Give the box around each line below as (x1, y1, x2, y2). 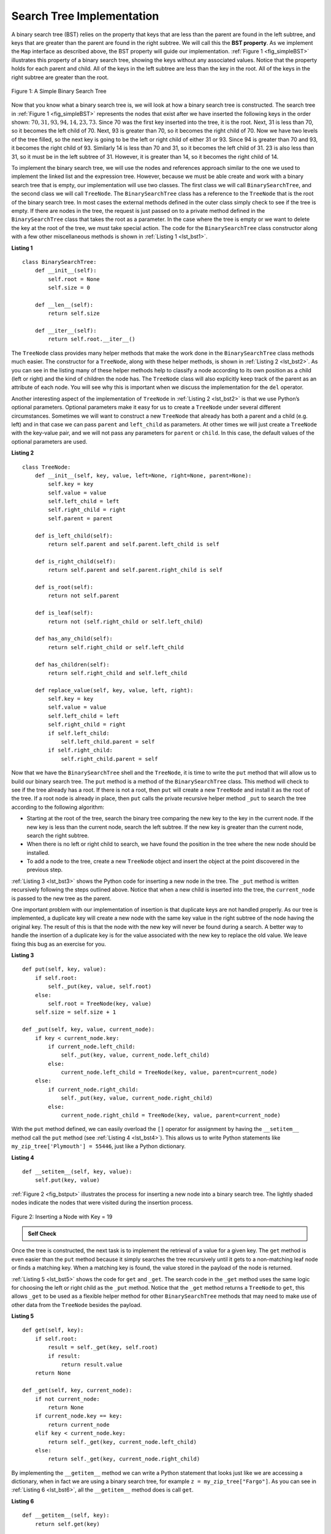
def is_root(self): (34, 584, 94, 590)
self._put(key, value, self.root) (48, 983, 152, 990)
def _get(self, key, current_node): (22, 1387, 132, 1394)
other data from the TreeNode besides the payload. (11, 1301, 142, 1308)
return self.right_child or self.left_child (48, 644, 184, 650)
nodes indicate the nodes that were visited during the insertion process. (11, 1199, 193, 1206)
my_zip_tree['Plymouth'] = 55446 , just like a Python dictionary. (11, 1143, 186, 1150)
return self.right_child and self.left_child (48, 669, 187, 676)
